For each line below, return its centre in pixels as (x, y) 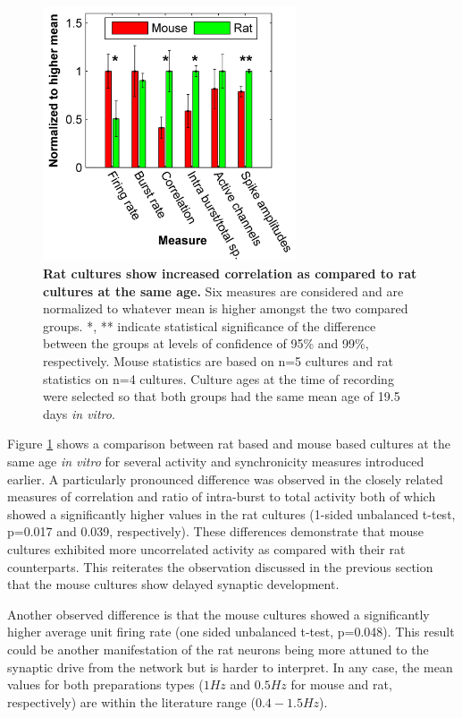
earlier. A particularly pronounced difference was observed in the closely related (225, 479)
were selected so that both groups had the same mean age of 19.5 (222, 396)
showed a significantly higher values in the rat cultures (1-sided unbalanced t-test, (231, 513)
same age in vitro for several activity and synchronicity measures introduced (216, 461)
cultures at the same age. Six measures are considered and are (223, 291)
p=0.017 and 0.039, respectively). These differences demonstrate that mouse (215, 531)
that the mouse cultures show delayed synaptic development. (173, 584)
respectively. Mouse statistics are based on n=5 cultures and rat (218, 361)
